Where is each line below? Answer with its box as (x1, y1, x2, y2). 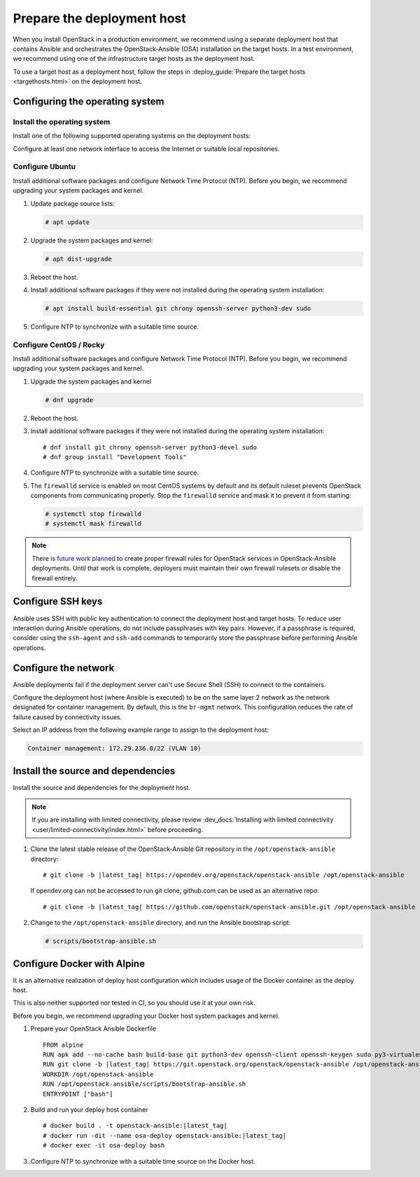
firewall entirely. (31, 573, 78, 582)
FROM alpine (43, 1041, 84, 1049)
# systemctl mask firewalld (45, 519, 141, 528)
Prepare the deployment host (13, 11, 186, 26)
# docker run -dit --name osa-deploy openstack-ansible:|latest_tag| (43, 1131, 287, 1139)
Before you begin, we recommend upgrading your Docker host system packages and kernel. (13, 1012, 280, 1020)
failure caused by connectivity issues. (13, 712, 122, 721)
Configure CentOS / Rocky (13, 340, 105, 350)
